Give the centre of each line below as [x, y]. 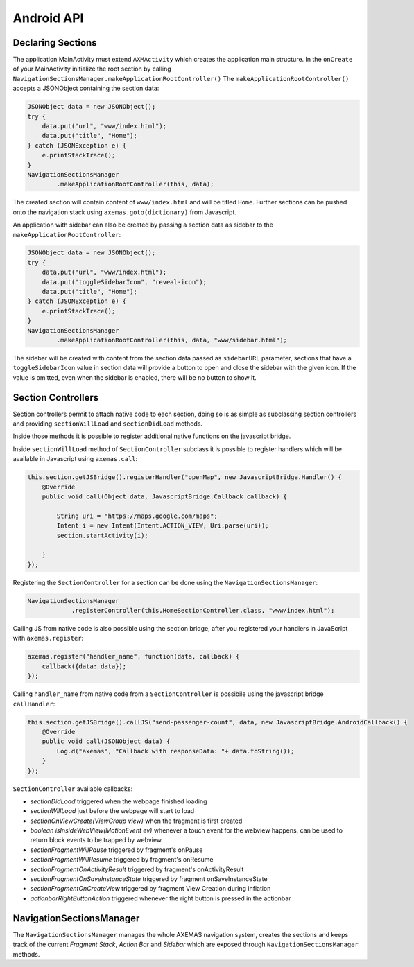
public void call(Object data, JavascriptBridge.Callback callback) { [165, 497]
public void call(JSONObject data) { [106, 741]
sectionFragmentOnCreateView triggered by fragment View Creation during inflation [150, 889]
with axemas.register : [48, 638]
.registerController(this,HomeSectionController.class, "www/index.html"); [203, 611]
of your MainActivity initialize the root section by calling [92, 69]
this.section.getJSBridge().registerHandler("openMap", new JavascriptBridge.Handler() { [185, 477]
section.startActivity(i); [102, 535]
